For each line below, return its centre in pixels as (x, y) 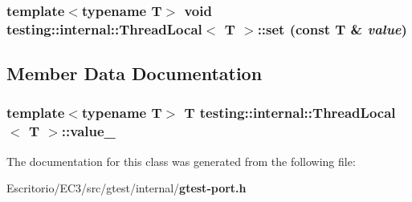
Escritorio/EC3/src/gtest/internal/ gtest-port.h (126, 188)
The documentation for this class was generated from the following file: (181, 161)
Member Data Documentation (135, 73)
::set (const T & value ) (332, 28)
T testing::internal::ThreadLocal (290, 113)
